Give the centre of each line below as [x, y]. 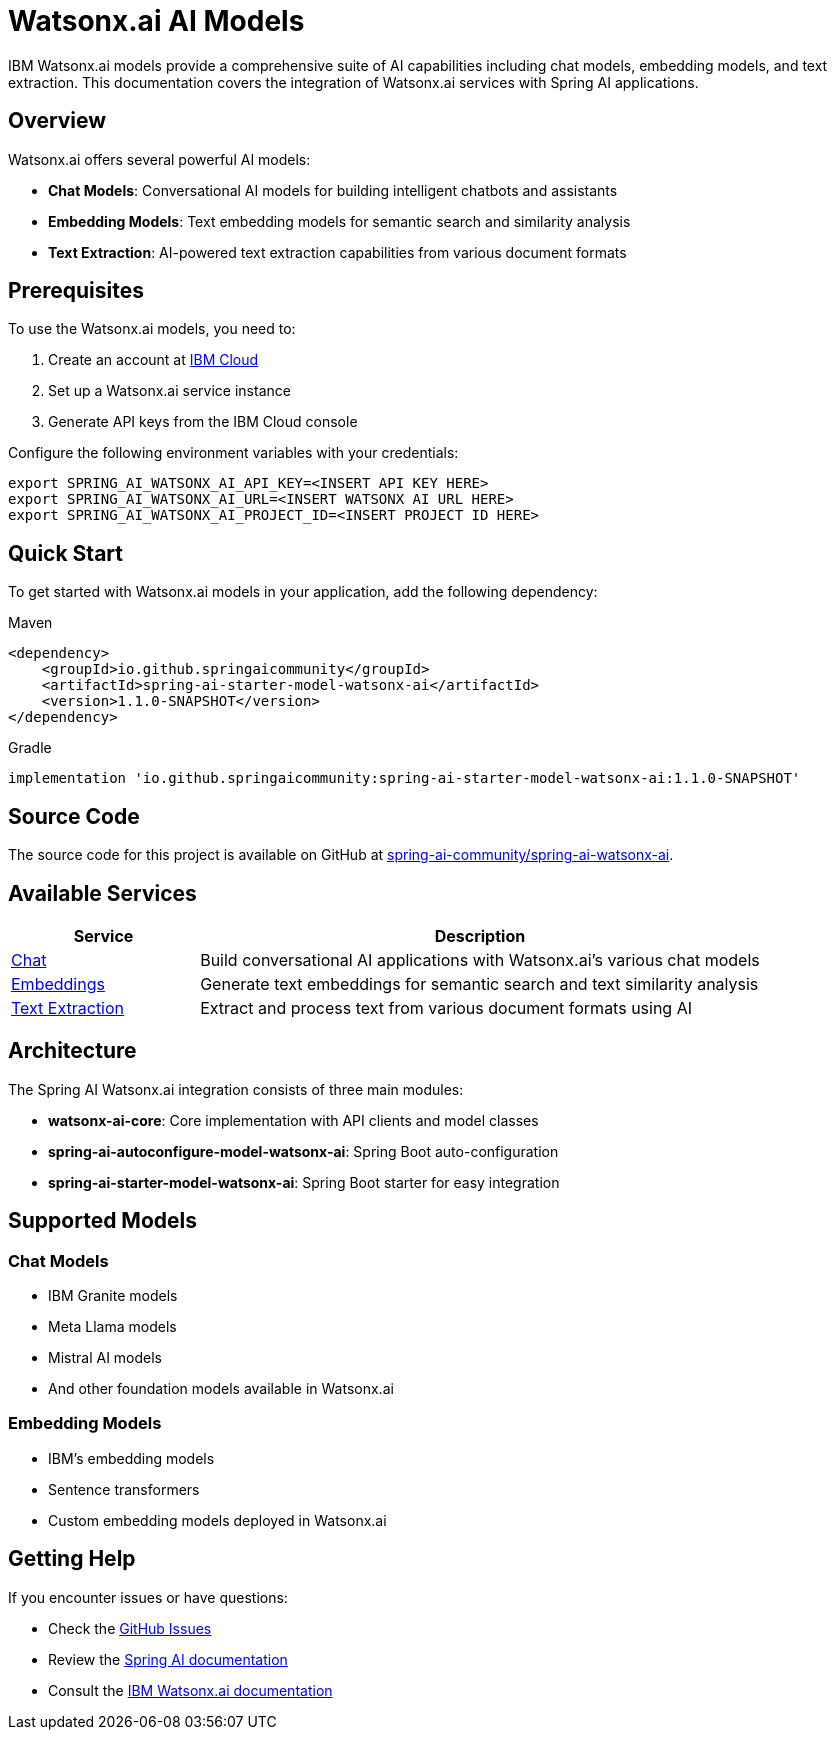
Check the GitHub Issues [130, 1628]
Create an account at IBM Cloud [153, 360]
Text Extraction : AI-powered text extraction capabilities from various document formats [337, 252]
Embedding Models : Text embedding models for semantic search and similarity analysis [339, 221]
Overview [57, 121]
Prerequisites [76, 291]
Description [480, 935]
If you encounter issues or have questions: [148, 1597]
